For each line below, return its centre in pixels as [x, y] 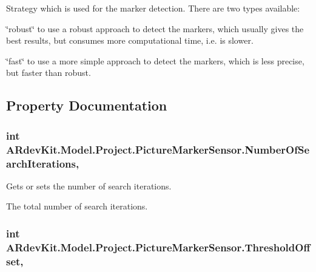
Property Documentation [87, 105]
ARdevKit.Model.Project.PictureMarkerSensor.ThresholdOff [158, 247]
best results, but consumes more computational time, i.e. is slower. [130, 40]
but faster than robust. [49, 73]
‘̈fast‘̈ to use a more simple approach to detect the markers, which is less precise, [155, 60]
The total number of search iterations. [77, 206]
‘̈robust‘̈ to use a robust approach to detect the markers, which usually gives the [155, 28]
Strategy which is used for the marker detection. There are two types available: [153, 8]
